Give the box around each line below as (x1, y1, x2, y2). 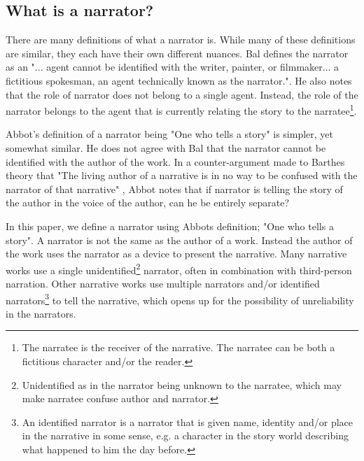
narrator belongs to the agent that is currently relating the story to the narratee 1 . (6, 101, 357, 118)
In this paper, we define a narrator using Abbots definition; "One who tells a (6, 218, 334, 233)
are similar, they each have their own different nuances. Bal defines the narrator (6, 45, 349, 60)
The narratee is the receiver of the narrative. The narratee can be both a (22, 340, 335, 355)
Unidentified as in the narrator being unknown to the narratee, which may (22, 377, 342, 392)
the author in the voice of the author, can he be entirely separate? (6, 195, 290, 210)
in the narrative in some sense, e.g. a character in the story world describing (22, 428, 349, 443)
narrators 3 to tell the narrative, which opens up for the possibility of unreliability (6, 290, 354, 307)
